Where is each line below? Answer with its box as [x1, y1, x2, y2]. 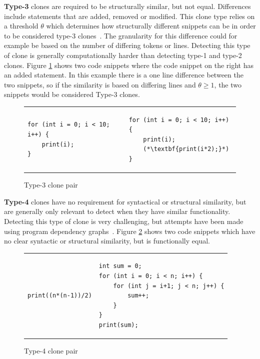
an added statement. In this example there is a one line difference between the [4, 69, 243, 80]
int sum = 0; [98, 262, 142, 270]
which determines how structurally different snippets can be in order [46, 20, 256, 31]
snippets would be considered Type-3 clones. [4, 89, 140, 99]
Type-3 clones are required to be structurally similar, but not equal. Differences [4, 1, 251, 11]
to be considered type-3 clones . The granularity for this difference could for [4, 30, 237, 40]
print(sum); [98, 321, 138, 329]
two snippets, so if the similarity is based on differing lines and [4, 79, 196, 89]
